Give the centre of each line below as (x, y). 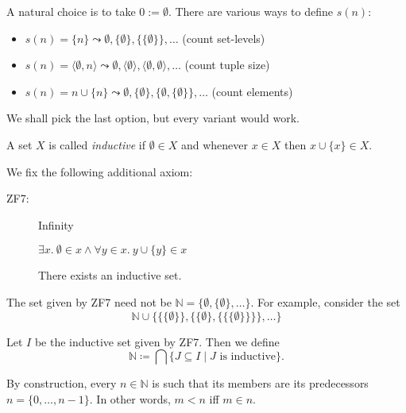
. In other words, (130, 398)
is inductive (247, 357)
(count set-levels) (224, 38)
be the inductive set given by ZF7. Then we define (157, 341)
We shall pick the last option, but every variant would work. (153, 118)
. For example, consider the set (325, 301)
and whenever (215, 144)
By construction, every (62, 383)
